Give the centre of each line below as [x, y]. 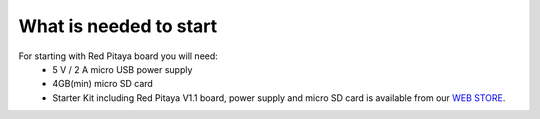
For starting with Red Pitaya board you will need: [118, 56]
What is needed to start [118, 26]
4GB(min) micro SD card [103, 84]
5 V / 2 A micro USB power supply [122, 69]
